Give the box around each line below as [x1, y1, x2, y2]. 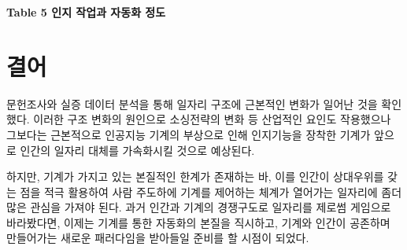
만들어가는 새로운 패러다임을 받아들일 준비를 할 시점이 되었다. [6, 230, 309, 246]
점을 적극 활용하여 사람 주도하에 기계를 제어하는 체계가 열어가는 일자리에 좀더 [20, 183, 402, 200]
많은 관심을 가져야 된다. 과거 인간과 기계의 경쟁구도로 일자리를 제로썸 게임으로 [6, 199, 391, 215]
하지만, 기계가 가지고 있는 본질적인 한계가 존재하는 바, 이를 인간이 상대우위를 [6, 168, 384, 185]
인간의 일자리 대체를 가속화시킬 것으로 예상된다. [20, 142, 255, 158]
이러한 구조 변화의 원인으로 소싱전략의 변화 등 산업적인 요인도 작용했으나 [33, 111, 391, 127]
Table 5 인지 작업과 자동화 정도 [6, 4, 166, 20]
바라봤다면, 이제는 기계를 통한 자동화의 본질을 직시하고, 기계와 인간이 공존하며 [6, 214, 390, 230]
